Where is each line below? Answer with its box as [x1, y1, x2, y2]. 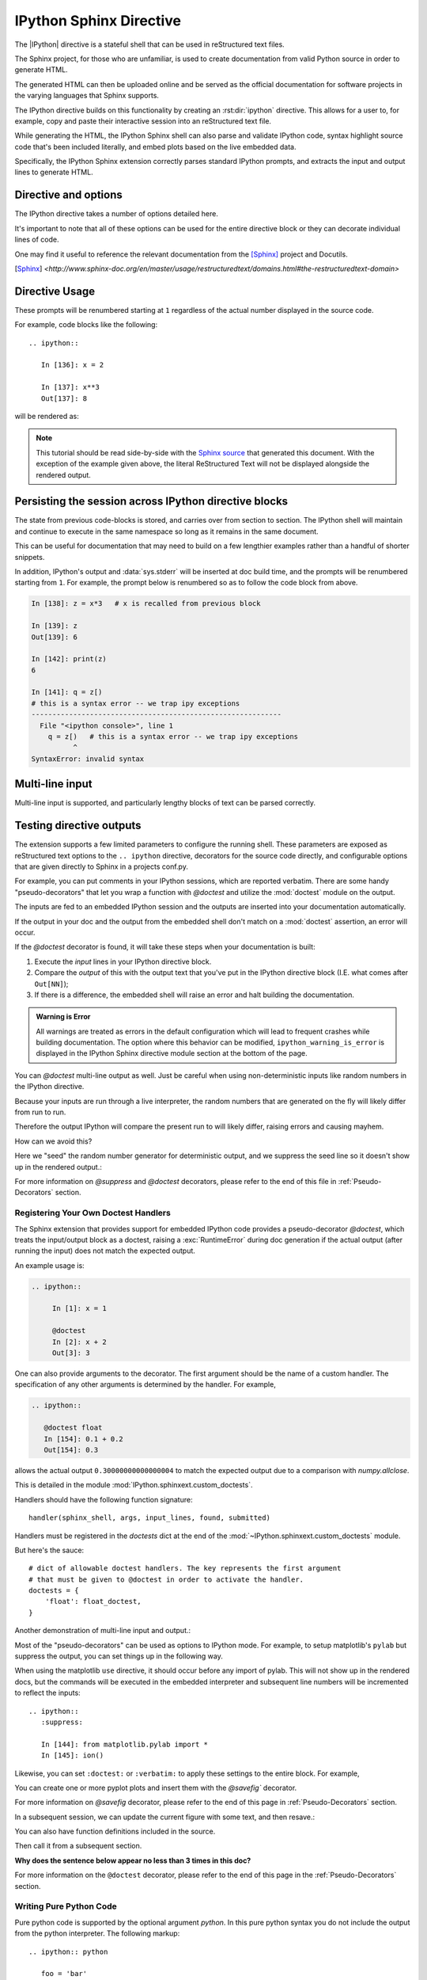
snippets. [14, 552, 45, 562]
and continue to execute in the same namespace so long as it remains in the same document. [14, 527, 319, 536]
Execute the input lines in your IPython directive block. [34, 957, 212, 966]
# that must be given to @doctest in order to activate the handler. [28, 1574, 304, 1584]
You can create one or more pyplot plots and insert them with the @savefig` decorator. [14, 1783, 297, 1792]
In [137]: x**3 [40, 383, 100, 392]
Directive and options [14, 188, 123, 202]
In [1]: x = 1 [51, 1304, 107, 1313]
